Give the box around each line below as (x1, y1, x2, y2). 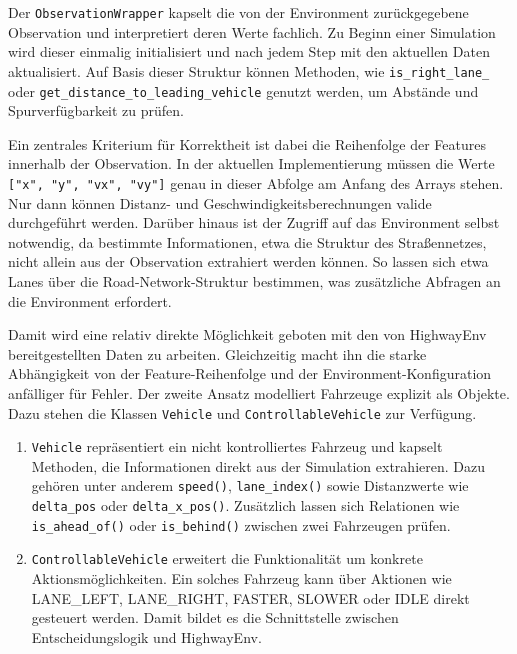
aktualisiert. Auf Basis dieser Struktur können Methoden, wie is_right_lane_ (8, 60, 490, 81)
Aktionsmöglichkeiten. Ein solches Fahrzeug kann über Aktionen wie (31, 568, 452, 589)
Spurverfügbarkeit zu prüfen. (8, 100, 184, 121)
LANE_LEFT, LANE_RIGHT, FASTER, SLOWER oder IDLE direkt (31, 587, 470, 608)
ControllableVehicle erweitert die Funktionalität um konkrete (31, 548, 423, 569)
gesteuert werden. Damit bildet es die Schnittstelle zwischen (31, 607, 399, 628)
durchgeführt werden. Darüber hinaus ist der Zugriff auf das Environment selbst (8, 212, 500, 233)
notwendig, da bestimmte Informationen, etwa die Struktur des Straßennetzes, (8, 231, 487, 252)
